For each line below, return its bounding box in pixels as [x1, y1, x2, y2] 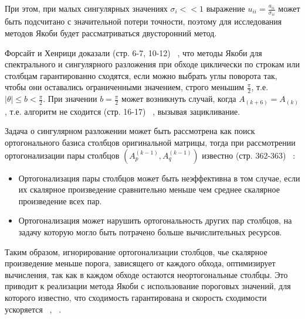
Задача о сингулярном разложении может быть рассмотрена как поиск [5, 125, 255, 137]
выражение [206, 2, 245, 14]
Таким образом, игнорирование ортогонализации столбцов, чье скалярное [5, 245, 267, 258]
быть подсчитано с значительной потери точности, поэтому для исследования [5, 15, 282, 28]
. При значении [43, 92, 97, 105]
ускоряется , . [5, 303, 62, 315]
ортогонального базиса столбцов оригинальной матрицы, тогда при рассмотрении [5, 136, 296, 148]
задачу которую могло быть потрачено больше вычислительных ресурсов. [18, 225, 282, 238]
